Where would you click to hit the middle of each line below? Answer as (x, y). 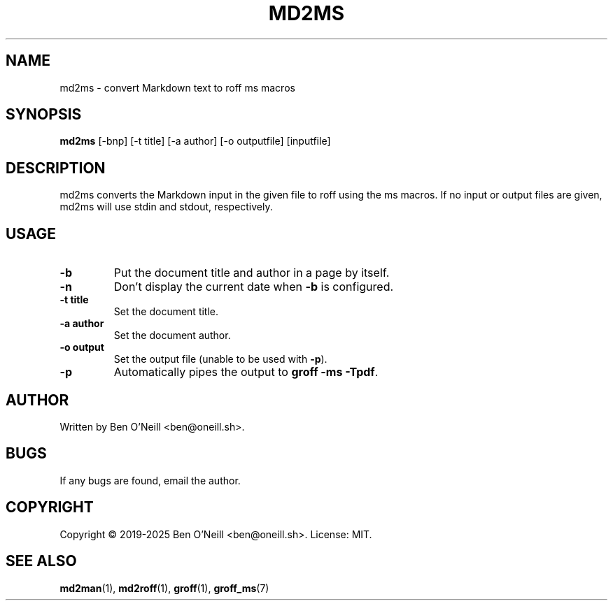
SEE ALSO (41, 561)
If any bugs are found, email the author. (150, 480)
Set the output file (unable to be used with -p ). (220, 359)
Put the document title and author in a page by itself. (252, 273)
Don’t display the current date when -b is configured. (254, 287)
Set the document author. (172, 336)
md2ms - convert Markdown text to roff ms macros (177, 87)
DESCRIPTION (56, 168)
